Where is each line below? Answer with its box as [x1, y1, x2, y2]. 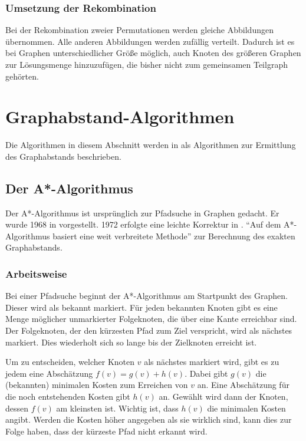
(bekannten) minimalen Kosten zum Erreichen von [5, 379, 188, 391]
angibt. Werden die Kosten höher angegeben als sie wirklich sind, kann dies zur [5, 413, 292, 426]
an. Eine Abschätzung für [197, 379, 289, 391]
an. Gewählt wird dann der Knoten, [159, 390, 288, 403]
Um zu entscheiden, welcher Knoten [5, 356, 135, 368]
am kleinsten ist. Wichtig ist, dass [56, 401, 179, 414]
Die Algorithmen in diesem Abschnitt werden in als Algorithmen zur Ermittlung [5, 139, 296, 151]
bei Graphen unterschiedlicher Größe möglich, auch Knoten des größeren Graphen [5, 47, 301, 59]
